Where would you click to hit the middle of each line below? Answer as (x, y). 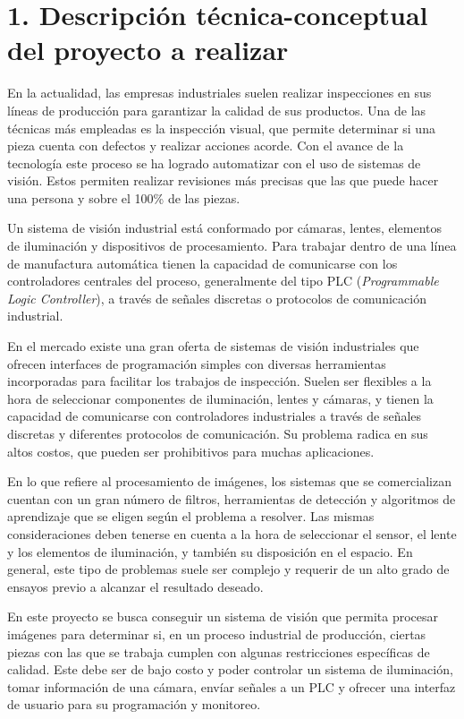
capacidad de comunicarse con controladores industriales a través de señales (215, 416)
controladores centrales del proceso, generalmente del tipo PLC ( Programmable (223, 281)
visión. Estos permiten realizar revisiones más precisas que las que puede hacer (223, 180)
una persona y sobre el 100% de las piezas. (124, 197)
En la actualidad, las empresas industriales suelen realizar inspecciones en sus (219, 93)
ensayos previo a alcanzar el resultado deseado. (135, 586)
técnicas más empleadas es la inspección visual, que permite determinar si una (221, 128)
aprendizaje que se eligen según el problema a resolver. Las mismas (191, 516)
